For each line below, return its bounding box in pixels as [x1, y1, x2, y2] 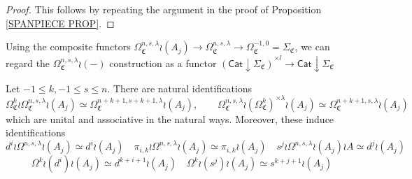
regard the [6, 55, 50, 70]
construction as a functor [109, 55, 217, 70]
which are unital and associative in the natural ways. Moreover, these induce [6, 111, 334, 126]
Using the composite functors [6, 39, 131, 54]
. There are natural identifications [107, 80, 253, 95]
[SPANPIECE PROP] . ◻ [6, 15, 115, 30]
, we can [294, 39, 330, 54]
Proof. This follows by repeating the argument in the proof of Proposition [6, 2, 322, 16]
